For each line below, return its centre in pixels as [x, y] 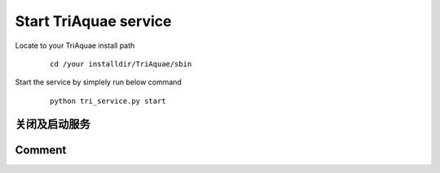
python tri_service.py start [108, 101]
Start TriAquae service [93, 21]
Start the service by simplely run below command [99, 82]
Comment [41, 150]
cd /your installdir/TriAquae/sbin [121, 64]
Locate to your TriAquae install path [75, 45]
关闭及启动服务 [53, 124]
